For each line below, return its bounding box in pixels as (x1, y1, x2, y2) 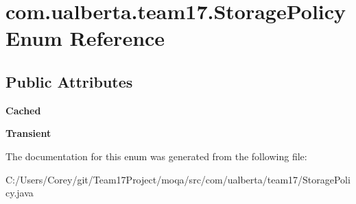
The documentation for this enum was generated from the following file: (5, 149, 307, 163)
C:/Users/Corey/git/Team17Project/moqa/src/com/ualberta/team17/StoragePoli (5, 172, 351, 186)
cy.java (5, 186, 34, 200)
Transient (5, 126, 51, 140)
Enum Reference (5, 24, 165, 52)
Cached (5, 103, 41, 117)
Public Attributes (5, 71, 133, 92)
